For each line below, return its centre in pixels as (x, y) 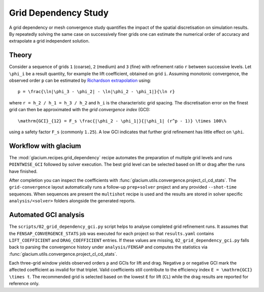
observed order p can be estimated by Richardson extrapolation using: (80, 80)
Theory (21, 55)
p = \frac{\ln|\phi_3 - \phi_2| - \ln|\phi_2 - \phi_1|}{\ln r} (97, 92)
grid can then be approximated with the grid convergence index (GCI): (80, 110)
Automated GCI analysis (47, 215)
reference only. (24, 284)
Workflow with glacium (45, 146)
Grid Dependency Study (59, 13)
